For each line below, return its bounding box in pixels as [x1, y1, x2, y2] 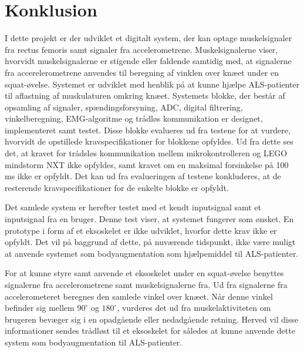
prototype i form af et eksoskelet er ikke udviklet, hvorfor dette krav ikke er [5, 224, 277, 236]
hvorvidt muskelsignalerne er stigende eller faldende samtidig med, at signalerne [5, 55, 292, 67]
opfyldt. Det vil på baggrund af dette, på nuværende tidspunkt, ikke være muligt [5, 236, 296, 248]
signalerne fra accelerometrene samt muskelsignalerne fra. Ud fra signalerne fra [5, 279, 288, 290]
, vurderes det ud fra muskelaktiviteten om [117, 301, 271, 314]
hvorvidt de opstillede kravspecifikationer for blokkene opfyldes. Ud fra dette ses [5, 135, 293, 147]
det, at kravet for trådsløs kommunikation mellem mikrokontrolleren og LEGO [5, 147, 288, 159]
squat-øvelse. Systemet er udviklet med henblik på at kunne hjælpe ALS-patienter [5, 78, 300, 90]
